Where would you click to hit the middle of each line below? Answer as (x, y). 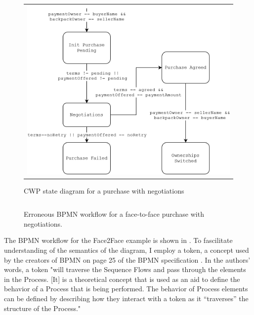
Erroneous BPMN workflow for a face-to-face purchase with (114, 214)
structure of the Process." (42, 308)
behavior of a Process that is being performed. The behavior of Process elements (126, 289)
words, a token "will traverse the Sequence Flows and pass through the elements (125, 269)
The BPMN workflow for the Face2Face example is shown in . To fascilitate (118, 240)
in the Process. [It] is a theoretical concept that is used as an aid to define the (122, 279)
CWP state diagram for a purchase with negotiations (104, 190)
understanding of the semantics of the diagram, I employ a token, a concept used (127, 250)
